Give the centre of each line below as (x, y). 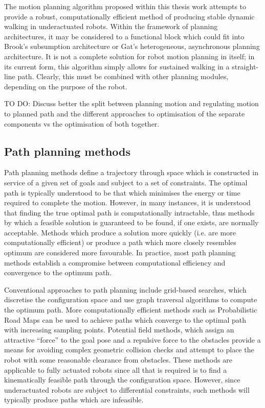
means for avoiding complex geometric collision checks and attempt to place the (129, 350)
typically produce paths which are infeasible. (74, 400)
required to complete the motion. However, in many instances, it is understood (127, 202)
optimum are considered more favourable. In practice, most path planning (120, 253)
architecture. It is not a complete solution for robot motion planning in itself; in (129, 56)
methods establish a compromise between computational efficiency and (115, 262)
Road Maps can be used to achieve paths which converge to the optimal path (125, 319)
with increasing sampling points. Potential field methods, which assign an (119, 330)
